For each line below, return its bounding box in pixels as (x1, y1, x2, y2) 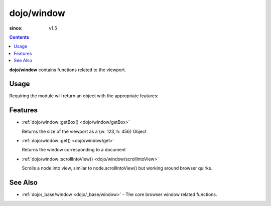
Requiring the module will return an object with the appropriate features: (9, 93, 159, 99)
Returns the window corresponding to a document (22, 147, 126, 153)
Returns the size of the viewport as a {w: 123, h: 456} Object (22, 128, 147, 134)
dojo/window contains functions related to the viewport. (9, 67, 126, 73)
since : (9, 25, 23, 31)
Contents (9, 34, 30, 40)
